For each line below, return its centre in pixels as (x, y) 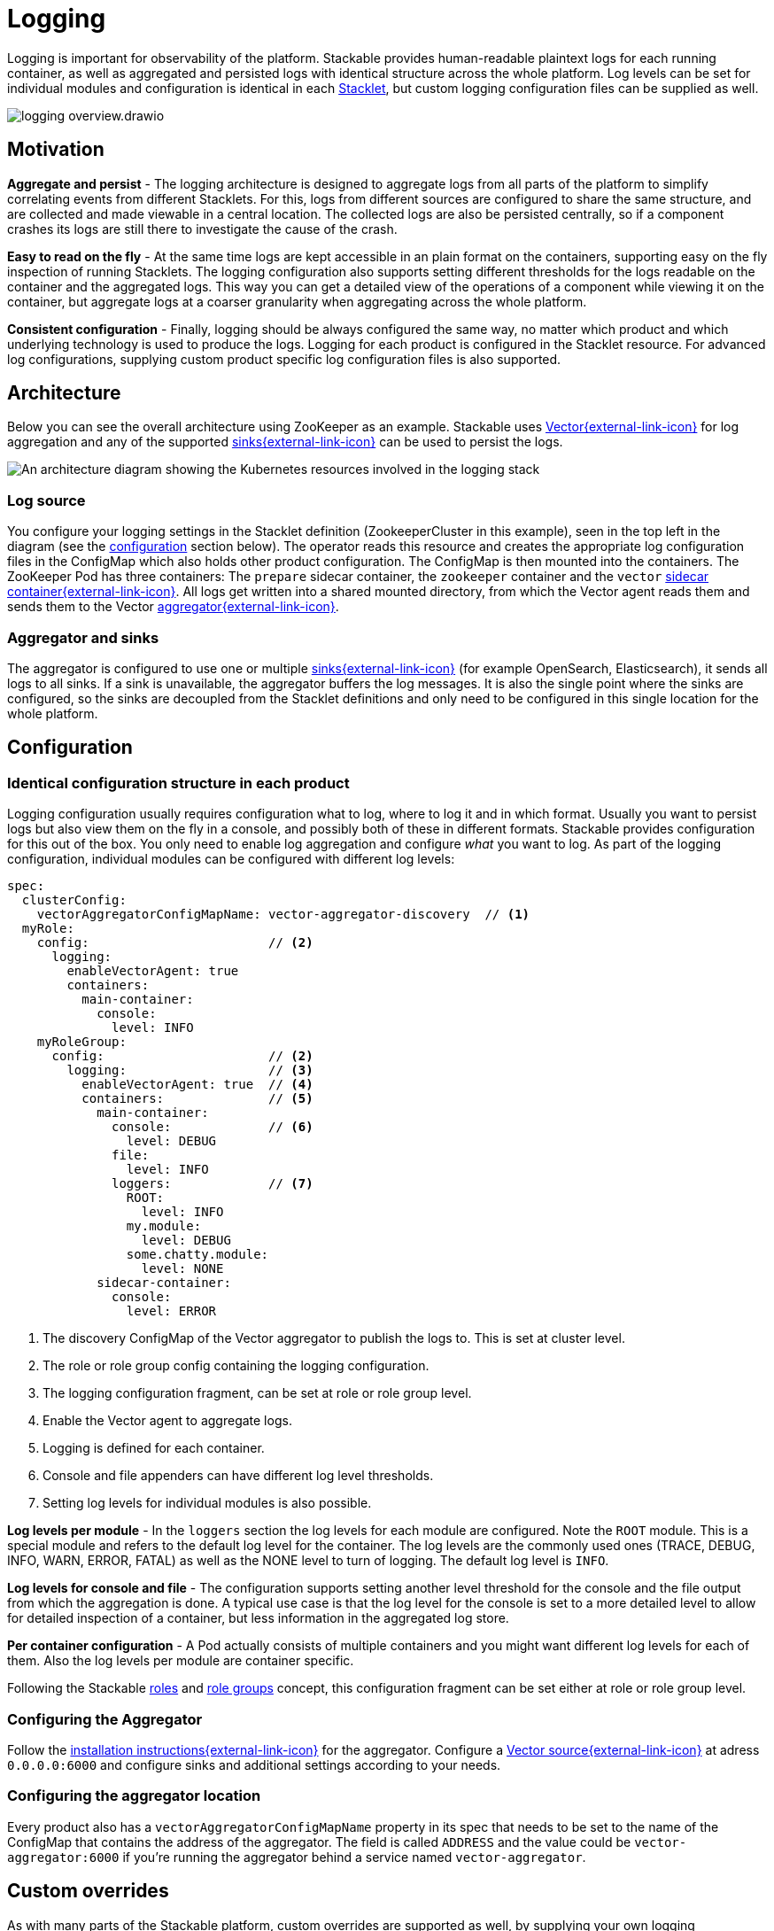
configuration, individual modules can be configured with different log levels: (231, 859)
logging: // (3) (190, 1070)
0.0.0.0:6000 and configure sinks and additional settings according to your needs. (254, 1764)
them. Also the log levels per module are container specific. (181, 1661)
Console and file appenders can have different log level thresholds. (238, 1476)
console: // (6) (213, 1127)
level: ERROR (171, 1311)
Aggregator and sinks (83, 637)
